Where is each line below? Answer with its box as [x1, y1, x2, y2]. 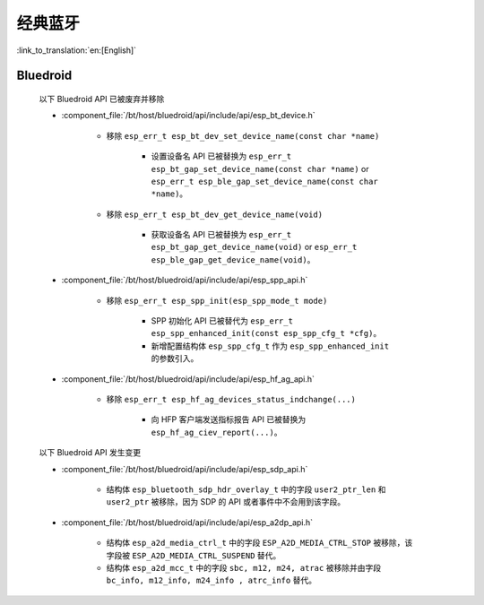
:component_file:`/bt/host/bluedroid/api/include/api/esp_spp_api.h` [61, 274, 308, 286]
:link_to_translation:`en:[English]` [16, 45, 137, 56]
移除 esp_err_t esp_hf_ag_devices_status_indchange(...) [106, 393, 356, 404]
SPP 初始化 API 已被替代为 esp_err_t [151, 315, 293, 326]
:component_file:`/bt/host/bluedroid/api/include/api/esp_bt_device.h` [61, 110, 315, 121]
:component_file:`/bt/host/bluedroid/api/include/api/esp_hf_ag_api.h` [61, 373, 315, 385]
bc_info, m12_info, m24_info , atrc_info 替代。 [106, 575, 317, 586]
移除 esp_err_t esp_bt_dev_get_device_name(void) [106, 209, 323, 220]
